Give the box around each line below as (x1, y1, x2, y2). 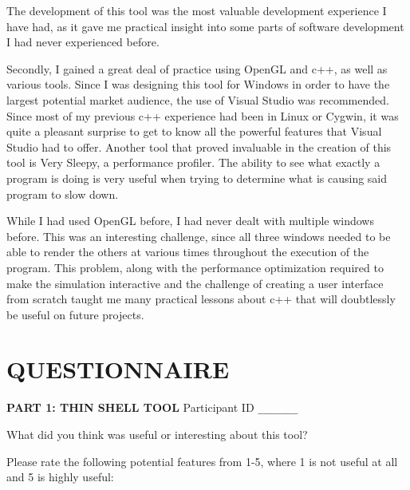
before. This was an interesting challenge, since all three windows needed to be (6, 227, 391, 244)
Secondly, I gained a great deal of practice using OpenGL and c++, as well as (6, 60, 388, 77)
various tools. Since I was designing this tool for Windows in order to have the (6, 76, 390, 93)
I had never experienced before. (6, 34, 160, 50)
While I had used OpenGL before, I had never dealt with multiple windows (6, 212, 374, 229)
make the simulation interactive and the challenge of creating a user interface (6, 275, 384, 291)
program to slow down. (6, 185, 119, 202)
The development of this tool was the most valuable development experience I (6, 2, 387, 18)
